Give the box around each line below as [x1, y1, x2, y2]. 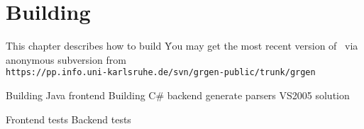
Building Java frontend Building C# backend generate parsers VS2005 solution [6, 87, 350, 102]
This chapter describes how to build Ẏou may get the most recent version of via [6, 38, 358, 53]
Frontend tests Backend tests [6, 111, 131, 126]
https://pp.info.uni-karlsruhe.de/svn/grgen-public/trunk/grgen [6, 67, 316, 78]
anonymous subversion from [6, 52, 126, 67]
